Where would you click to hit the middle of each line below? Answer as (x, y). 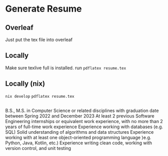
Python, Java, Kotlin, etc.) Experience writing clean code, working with (79, 143)
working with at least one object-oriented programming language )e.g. (78, 138)
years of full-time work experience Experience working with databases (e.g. (84, 127)
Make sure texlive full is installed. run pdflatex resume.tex (66, 68)
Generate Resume (44, 9)
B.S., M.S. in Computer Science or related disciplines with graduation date (82, 111)
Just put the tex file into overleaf (39, 40)
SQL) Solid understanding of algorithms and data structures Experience (79, 132)
